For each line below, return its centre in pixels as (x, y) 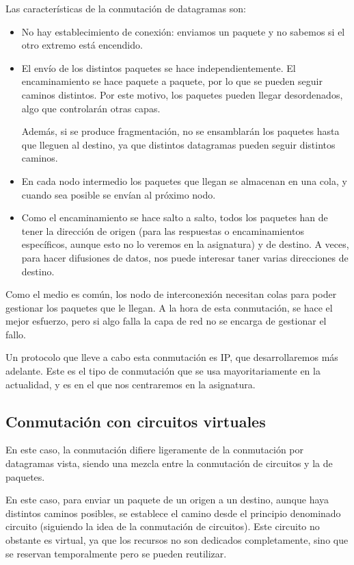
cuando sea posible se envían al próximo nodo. (119, 194)
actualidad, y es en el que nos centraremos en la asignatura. (131, 384)
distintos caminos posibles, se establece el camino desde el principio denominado (173, 513)
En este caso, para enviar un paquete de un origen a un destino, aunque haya (167, 500)
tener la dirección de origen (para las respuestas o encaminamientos (163, 230)
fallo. (16, 334)
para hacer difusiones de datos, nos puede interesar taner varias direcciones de (185, 257)
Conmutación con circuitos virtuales (136, 421)
